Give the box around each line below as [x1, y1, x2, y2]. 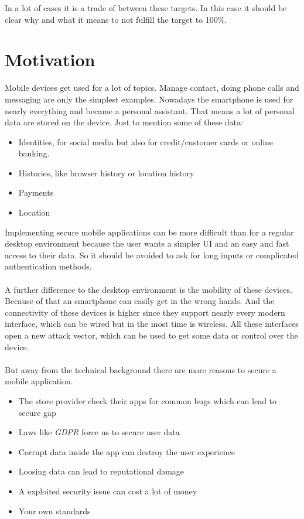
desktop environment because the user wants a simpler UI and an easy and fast [5, 237, 289, 250]
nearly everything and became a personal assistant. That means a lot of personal [5, 104, 295, 117]
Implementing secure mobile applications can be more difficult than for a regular [5, 226, 294, 238]
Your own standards [18, 504, 91, 517]
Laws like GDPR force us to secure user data [18, 426, 180, 438]
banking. [18, 147, 50, 159]
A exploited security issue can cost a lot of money [18, 484, 197, 497]
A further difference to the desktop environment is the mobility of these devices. [5, 283, 292, 295]
